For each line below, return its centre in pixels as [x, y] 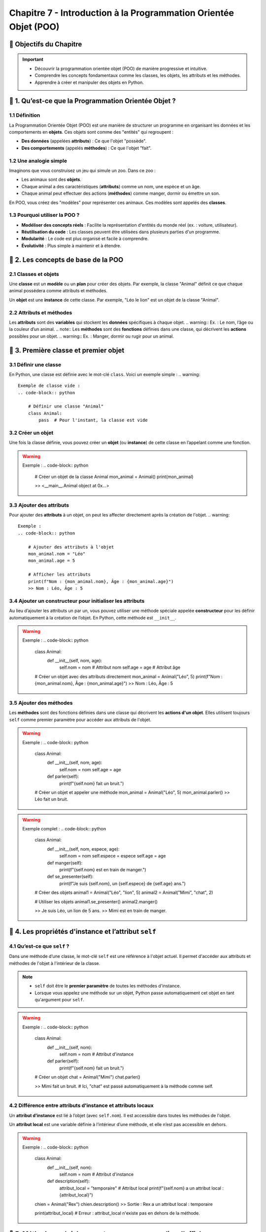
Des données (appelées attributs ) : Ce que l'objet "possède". [84, 141]
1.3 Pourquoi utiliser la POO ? [44, 215]
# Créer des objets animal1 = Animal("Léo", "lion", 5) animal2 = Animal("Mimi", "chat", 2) [124, 892]
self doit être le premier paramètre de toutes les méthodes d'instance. [108, 986]
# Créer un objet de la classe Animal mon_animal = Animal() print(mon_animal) [114, 477]
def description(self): [68, 1181]
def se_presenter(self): [70, 877]
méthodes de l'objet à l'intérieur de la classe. [55, 963]
